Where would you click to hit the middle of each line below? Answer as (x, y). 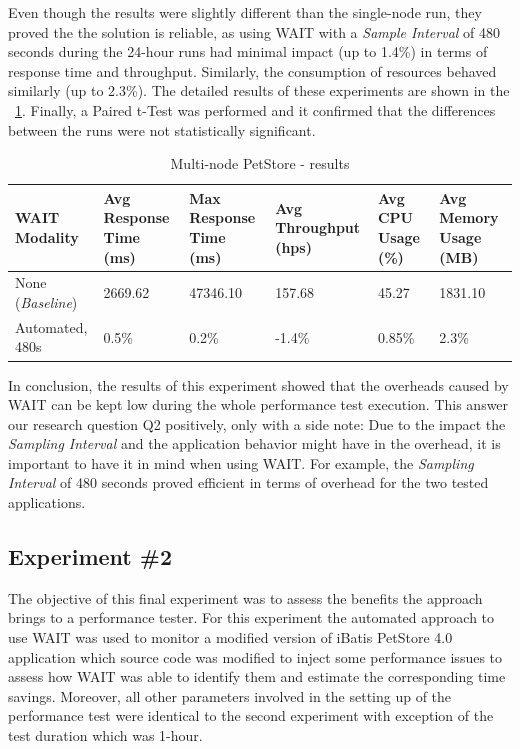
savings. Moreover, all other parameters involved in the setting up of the (230, 695)
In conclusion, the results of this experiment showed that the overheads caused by (258, 384)
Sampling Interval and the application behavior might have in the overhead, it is (254, 443)
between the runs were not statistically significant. (162, 129)
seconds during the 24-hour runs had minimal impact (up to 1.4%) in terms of (248, 51)
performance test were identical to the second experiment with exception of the (251, 715)
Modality (47, 236)
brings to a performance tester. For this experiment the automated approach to (251, 617)
